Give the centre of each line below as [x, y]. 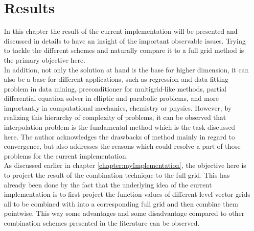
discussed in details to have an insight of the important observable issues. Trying [125, 40]
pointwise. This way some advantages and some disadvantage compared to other [124, 213]
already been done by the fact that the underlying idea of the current [108, 184]
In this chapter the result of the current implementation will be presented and [121, 31]
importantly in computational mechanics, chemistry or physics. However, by [118, 107]
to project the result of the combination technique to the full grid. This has [117, 175]
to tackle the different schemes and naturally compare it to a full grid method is [124, 50]
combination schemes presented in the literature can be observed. [102, 223]
